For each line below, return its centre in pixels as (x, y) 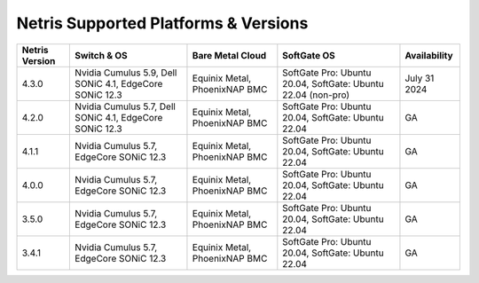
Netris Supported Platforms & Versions (162, 23)
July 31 (420, 78)
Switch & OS (101, 55)
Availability (429, 55)
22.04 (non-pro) (316, 95)
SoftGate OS (309, 55)
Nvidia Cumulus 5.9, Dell (126, 73)
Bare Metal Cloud (229, 55)
